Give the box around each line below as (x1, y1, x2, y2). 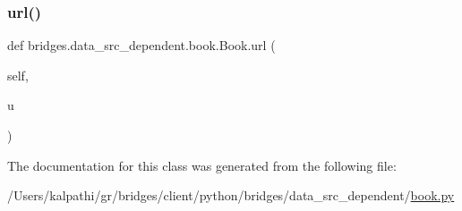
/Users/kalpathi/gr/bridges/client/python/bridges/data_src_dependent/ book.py (7, 186, 455, 205)
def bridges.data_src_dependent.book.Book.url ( (7, 36, 276, 55)
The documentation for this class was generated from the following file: (7, 156, 397, 174)
